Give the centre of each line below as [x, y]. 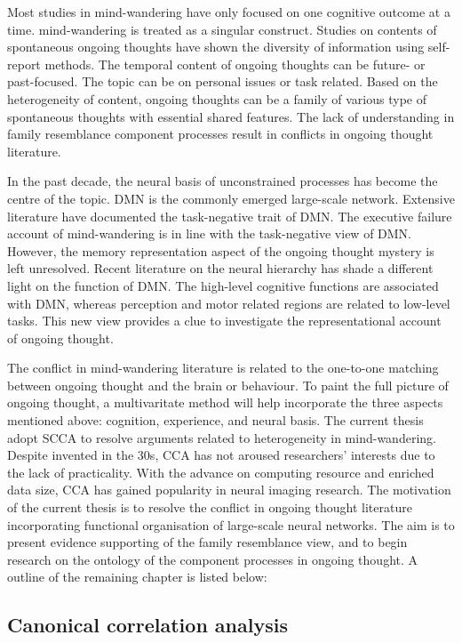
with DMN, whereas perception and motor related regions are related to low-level [229, 303]
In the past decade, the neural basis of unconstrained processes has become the [223, 181]
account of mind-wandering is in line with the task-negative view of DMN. [209, 233]
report [24, 64]
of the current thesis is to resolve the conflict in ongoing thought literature [210, 507]
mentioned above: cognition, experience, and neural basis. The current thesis [215, 420]
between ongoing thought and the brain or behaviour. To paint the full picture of [228, 385]
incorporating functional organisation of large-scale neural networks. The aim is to [231, 524]
